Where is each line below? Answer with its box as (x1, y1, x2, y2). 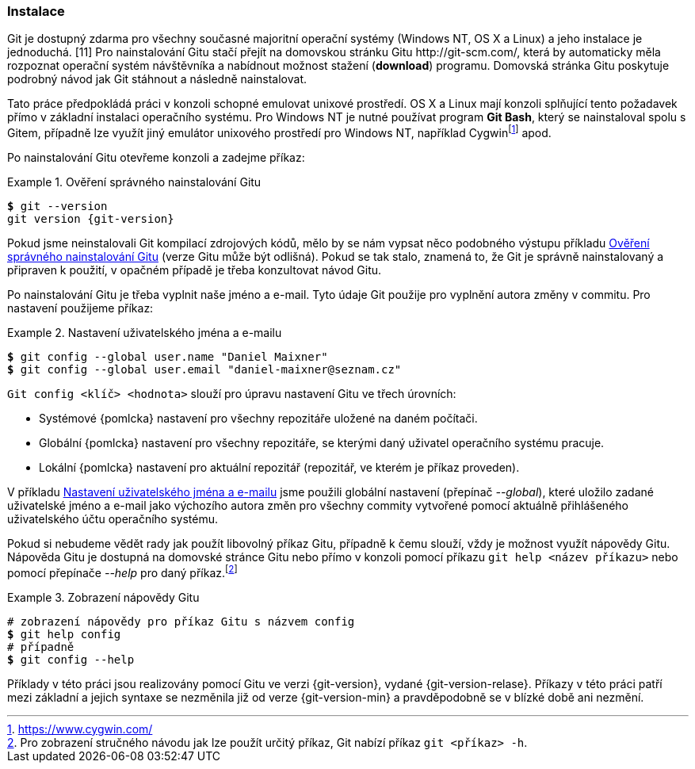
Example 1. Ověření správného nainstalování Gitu (7, 175, 262, 189)
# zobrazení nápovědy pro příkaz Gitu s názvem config (7, 614, 355, 628)
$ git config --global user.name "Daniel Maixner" (7, 350, 328, 364)
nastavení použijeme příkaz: (7, 301, 154, 316)
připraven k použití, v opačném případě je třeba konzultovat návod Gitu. (7, 263, 382, 277)
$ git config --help (7, 652, 135, 666)
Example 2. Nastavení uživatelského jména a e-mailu (7, 326, 282, 340)
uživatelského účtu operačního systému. (7, 512, 219, 526)
